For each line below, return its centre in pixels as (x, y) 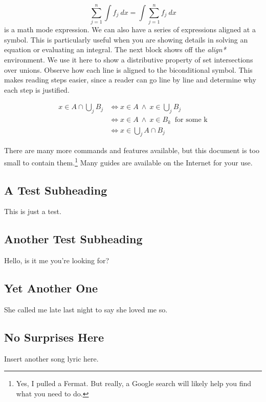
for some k (191, 120)
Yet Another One (51, 288)
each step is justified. (37, 89)
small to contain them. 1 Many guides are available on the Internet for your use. (128, 162)
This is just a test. (33, 211)
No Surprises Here (54, 337)
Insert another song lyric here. (51, 358)
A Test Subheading (56, 190)
